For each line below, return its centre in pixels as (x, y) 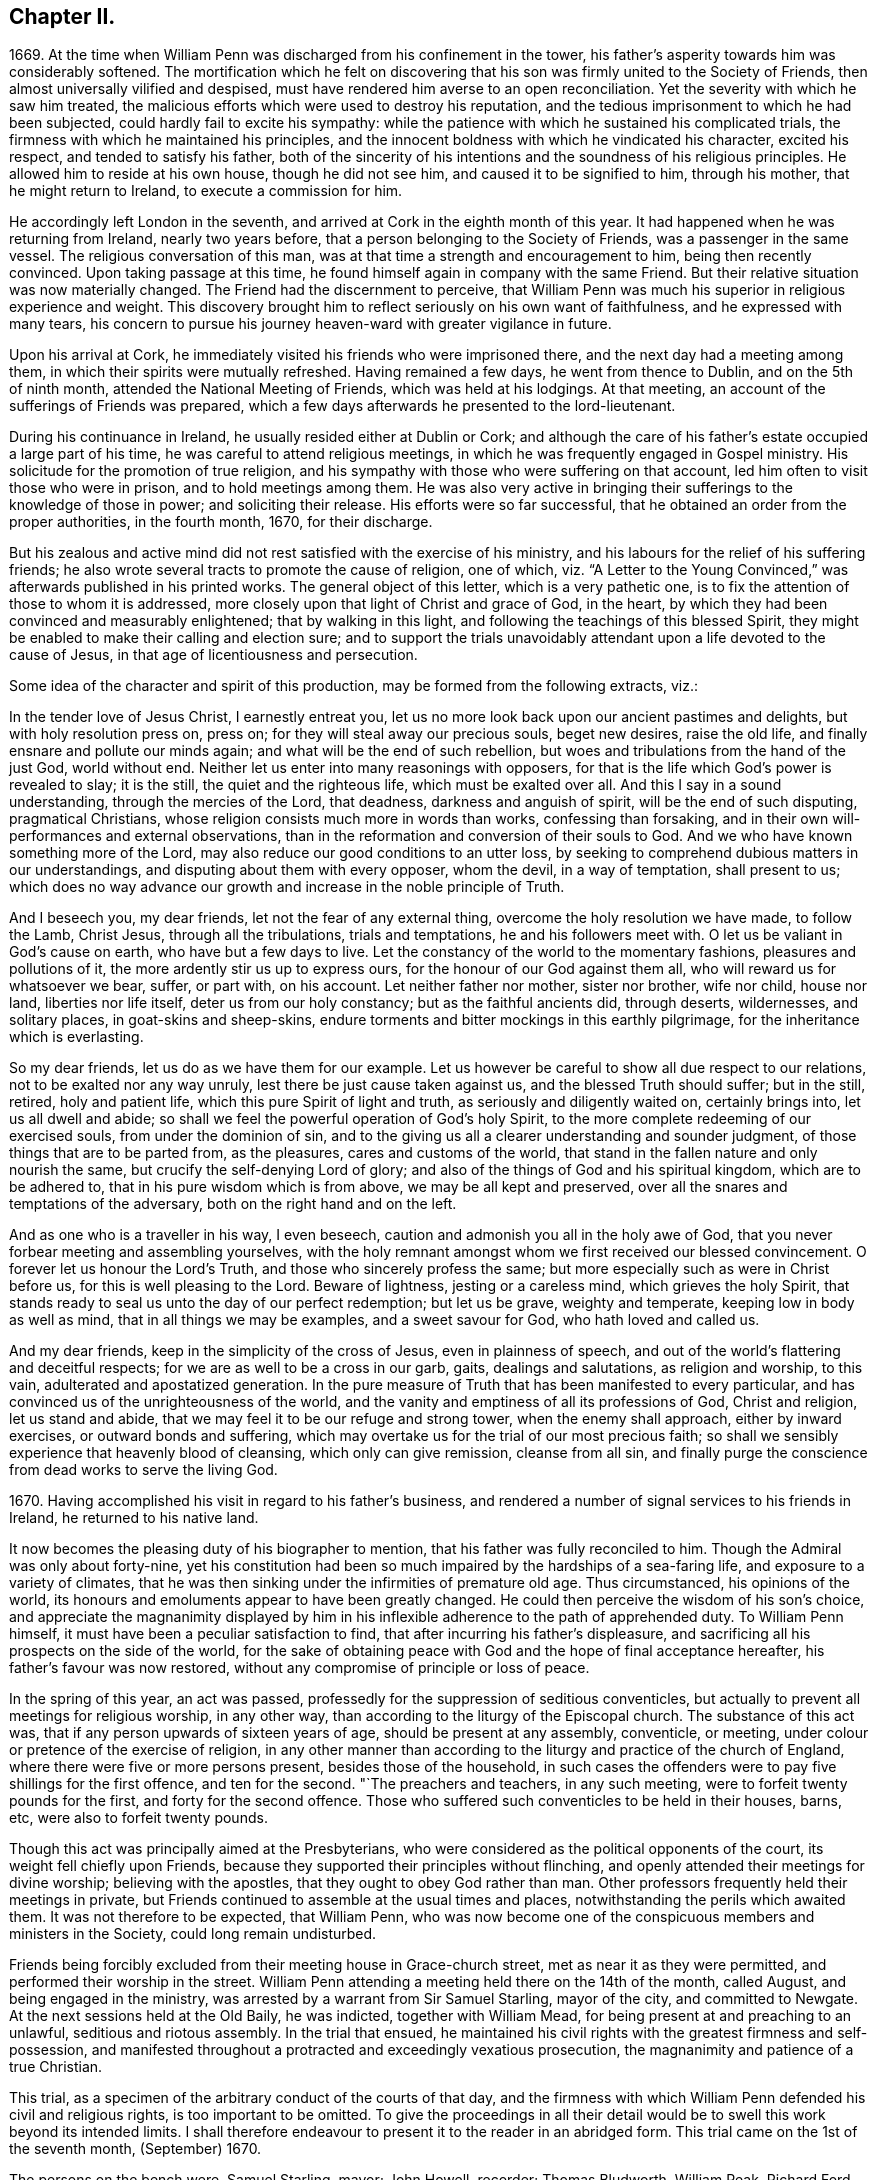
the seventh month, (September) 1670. (135, 2149)
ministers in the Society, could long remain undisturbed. (193, 1934)
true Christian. (56, 2067)
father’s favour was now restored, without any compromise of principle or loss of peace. (299, 1668)
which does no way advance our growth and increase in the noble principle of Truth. (287, 887)
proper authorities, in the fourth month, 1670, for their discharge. (221, 522)
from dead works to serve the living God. (143, 1470)
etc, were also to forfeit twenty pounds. (138, 1818)
